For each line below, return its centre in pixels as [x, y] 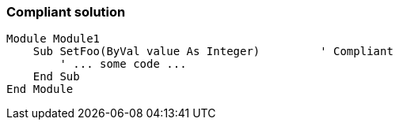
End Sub [56, 77]
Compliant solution [66, 12]
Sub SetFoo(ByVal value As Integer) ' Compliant [213, 52]
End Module [40, 89]
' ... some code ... [123, 64]
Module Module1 [53, 39]
